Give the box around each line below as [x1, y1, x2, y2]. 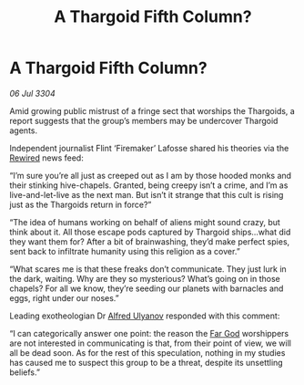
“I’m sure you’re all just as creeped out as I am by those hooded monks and [9, 170, 292, 181]
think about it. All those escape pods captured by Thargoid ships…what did [9, 226, 291, 237]
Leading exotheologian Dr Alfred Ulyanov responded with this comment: [9, 310, 280, 321]
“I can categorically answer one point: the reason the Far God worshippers [9, 328, 289, 338]
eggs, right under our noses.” [9, 292, 120, 303]
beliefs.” [9, 367, 41, 378]
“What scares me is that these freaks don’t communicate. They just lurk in [9, 263, 287, 275]
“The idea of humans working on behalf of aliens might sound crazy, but [9, 216, 280, 227]
